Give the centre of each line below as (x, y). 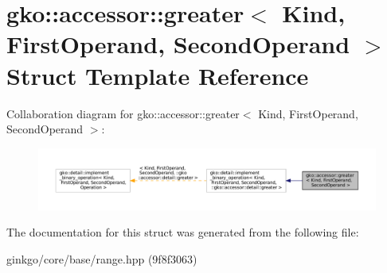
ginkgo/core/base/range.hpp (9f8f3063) (102, 258)
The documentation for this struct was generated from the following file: (183, 232)
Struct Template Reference (158, 75)
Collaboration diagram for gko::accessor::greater (123, 113)
